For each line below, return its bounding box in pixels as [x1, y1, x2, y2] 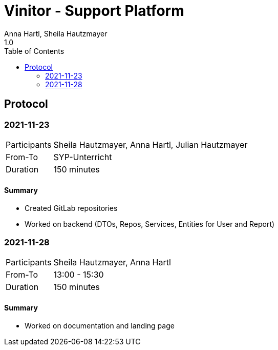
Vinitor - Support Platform [4, 2, 184, 20]
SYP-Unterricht [53, 151, 112, 162]
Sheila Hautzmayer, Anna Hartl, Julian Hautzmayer [53, 139, 248, 150]
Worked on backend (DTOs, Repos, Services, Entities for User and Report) [25, 220, 275, 229]
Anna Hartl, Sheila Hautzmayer [4, 29, 108, 38]
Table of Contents [4, 46, 65, 55]
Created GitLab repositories [25, 204, 118, 213]
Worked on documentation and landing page [25, 321, 175, 330]
